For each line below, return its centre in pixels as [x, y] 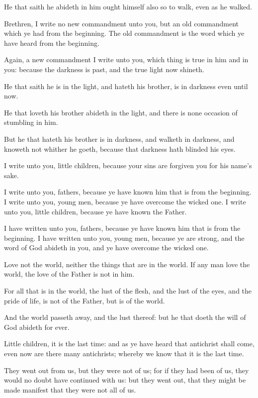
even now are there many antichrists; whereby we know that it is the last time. [124, 353]
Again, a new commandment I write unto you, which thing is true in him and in [126, 59]
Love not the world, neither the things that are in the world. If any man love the [127, 264]
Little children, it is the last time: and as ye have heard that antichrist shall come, [129, 344]
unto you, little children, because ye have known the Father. [95, 211]
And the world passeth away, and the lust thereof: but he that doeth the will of [125, 317]
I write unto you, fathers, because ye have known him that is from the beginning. [128, 192]
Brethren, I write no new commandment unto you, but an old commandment [122, 23]
